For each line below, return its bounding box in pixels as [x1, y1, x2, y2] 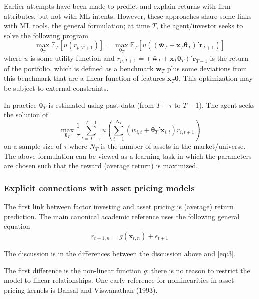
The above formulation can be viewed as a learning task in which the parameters [4, 150, 252, 161]
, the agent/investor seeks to [156, 20, 243, 31]
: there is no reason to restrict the [147, 265, 250, 275]
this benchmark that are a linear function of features [4, 73, 165, 83]
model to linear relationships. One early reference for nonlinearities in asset [4, 275, 234, 285]
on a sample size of [4, 141, 62, 151]
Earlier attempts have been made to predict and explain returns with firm [4, 1, 231, 11]
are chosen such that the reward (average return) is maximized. [4, 160, 198, 171]
